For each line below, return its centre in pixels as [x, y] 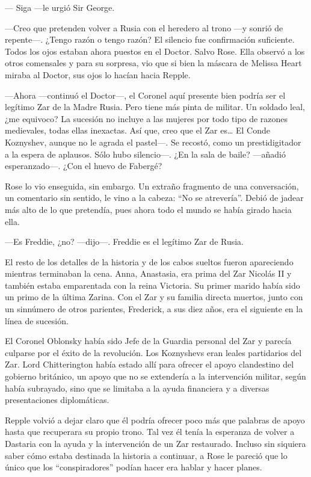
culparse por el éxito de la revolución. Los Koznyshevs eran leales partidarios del [153, 352]
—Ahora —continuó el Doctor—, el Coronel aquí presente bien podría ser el [145, 95]
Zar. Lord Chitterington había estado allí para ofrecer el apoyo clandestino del [149, 364]
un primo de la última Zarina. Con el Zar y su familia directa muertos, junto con [154, 297]
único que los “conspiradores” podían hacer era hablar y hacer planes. [134, 467]
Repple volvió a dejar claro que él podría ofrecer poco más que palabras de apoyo [155, 420]
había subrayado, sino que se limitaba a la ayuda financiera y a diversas [137, 388]
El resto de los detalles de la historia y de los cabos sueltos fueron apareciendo [149, 261]
